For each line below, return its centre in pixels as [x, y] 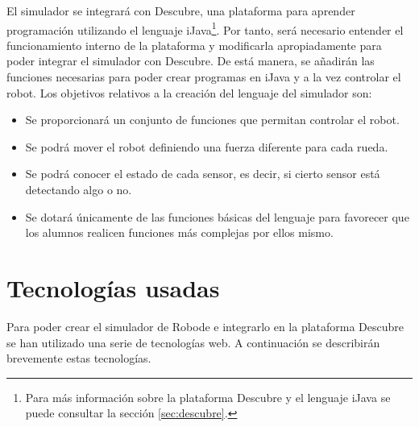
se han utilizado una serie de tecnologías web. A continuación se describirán [193, 342]
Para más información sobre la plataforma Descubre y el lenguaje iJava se [208, 397]
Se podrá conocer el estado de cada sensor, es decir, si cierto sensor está [203, 174]
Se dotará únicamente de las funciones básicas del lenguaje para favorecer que [217, 216]
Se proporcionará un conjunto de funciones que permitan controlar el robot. [212, 120]
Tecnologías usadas [113, 287]
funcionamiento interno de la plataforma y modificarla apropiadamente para [194, 45]
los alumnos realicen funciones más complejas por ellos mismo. [179, 232]
